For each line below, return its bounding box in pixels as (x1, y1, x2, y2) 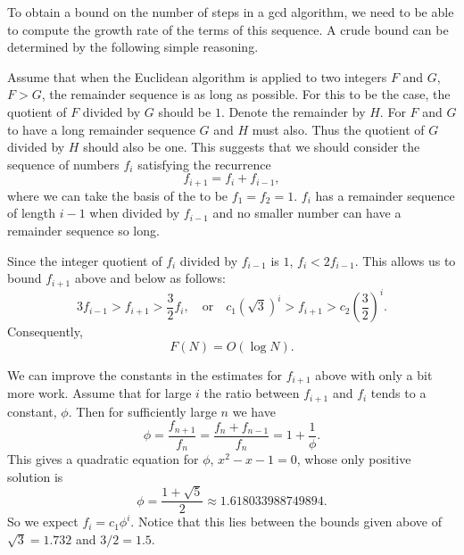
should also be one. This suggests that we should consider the (83, 137, 420, 156)
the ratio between (203, 384, 300, 402)
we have (232, 402, 276, 420)
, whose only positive (296, 450, 411, 468)
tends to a (370, 384, 427, 402)
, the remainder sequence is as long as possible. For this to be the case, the (41, 85, 451, 104)
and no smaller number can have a (212, 203, 402, 222)
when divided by (89, 203, 180, 222)
